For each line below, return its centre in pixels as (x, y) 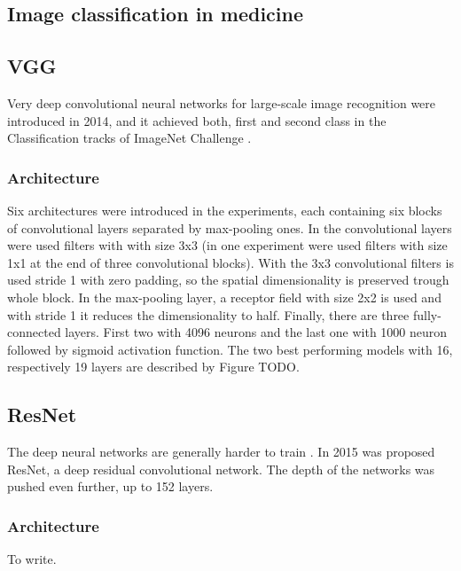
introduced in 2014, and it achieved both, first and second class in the (197, 120)
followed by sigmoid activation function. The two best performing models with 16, (230, 349)
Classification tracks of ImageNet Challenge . (129, 138)
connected (34, 332)
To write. (32, 559)
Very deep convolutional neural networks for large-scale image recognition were (222, 102)
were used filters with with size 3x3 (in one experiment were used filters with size (227, 245)
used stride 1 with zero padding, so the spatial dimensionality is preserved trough (228, 280)
